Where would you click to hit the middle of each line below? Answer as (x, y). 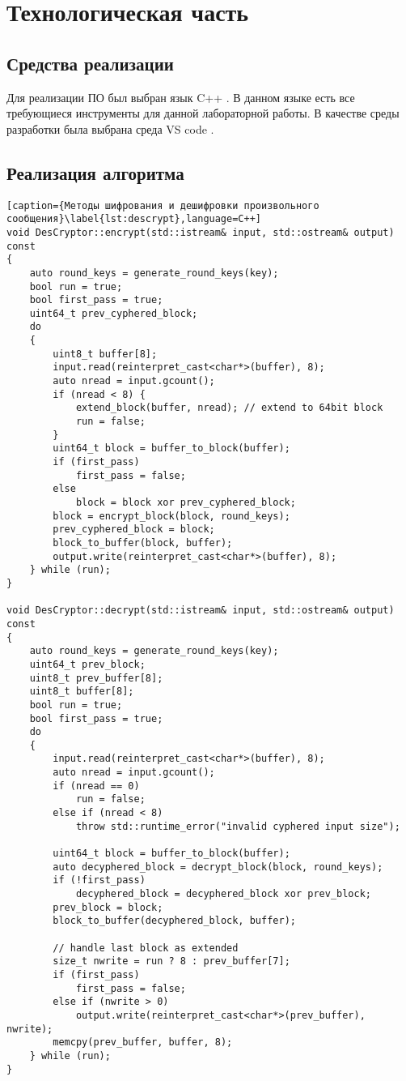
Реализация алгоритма (95, 172)
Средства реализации (90, 63)
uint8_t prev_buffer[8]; (96, 678)
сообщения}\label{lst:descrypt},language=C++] (134, 219)
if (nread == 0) (96, 786)
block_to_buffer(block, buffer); (143, 543)
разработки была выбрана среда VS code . (110, 128)
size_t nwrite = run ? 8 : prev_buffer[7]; (171, 961)
